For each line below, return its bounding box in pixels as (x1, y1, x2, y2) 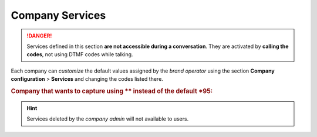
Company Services (11, 9, 106, 22)
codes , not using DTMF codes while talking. (26, 51, 133, 58)
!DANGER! (26, 32, 52, 39)
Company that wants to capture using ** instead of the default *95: (11, 87, 213, 95)
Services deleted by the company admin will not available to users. (26, 115, 189, 122)
